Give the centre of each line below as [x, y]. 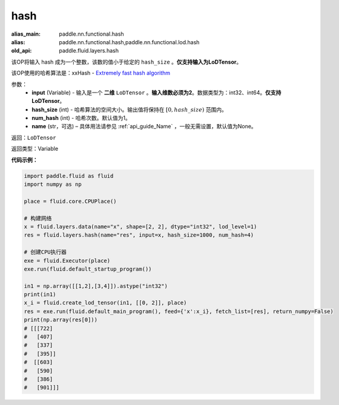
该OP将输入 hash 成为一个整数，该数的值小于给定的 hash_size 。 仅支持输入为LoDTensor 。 [127, 62]
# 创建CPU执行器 [45, 252]
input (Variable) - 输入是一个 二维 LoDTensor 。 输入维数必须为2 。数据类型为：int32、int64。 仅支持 [156, 92]
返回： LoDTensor [34, 137]
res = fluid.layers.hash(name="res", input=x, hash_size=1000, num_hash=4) [139, 235]
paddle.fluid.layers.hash [89, 51]
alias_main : [26, 34]
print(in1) [40, 295]
